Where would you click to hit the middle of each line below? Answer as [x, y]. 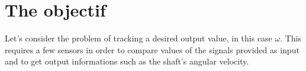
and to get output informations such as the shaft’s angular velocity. [127, 61]
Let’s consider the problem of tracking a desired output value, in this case [138, 38]
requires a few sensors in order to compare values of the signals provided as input [152, 49]
